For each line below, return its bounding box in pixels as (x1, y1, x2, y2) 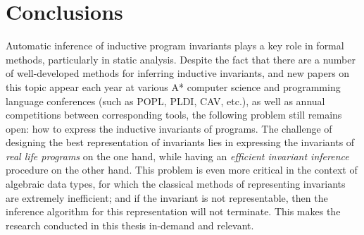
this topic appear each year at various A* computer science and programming (6, 79, 341, 94)
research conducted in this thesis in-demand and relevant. (6, 217, 254, 232)
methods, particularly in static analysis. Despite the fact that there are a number (6, 52, 356, 66)
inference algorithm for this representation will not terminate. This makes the (6, 204, 341, 219)
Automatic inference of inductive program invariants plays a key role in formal (6, 38, 344, 53)
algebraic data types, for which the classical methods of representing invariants (6, 176, 346, 191)
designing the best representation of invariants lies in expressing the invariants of (6, 135, 355, 150)
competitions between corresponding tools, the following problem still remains (6, 107, 342, 122)
